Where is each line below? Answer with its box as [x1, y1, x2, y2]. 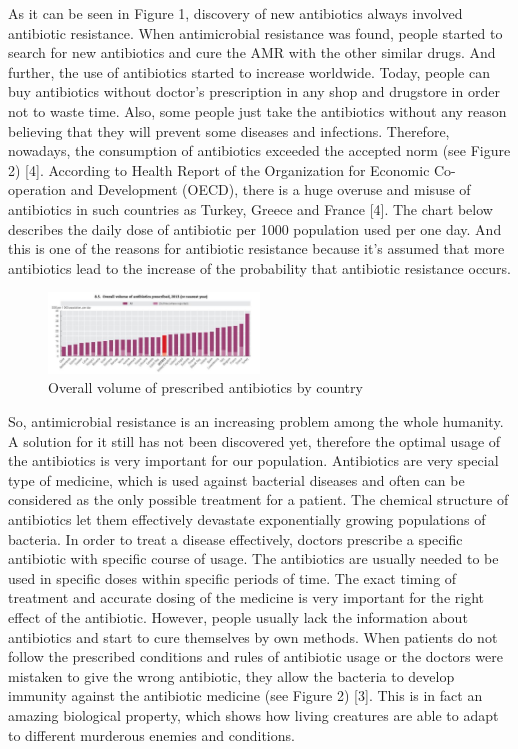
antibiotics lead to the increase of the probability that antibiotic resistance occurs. [8, 257, 511, 278]
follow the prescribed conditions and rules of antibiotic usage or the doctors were [8, 646, 503, 667]
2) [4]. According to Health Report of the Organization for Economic [8, 159, 430, 180]
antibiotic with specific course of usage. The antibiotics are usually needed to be [8, 548, 499, 569]
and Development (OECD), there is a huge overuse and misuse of [70, 179, 471, 200]
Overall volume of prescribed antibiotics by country [48, 377, 363, 398]
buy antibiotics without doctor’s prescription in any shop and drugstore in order [8, 81, 500, 102]
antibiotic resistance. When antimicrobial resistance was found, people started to [8, 22, 503, 43]
